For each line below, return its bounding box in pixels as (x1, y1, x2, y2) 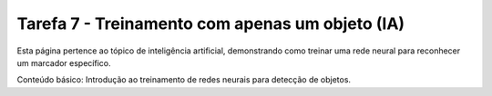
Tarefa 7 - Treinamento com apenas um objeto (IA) (16, 14, 405, 34)
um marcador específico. (16, 57, 111, 68)
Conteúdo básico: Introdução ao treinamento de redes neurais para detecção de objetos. (16, 74, 351, 85)
